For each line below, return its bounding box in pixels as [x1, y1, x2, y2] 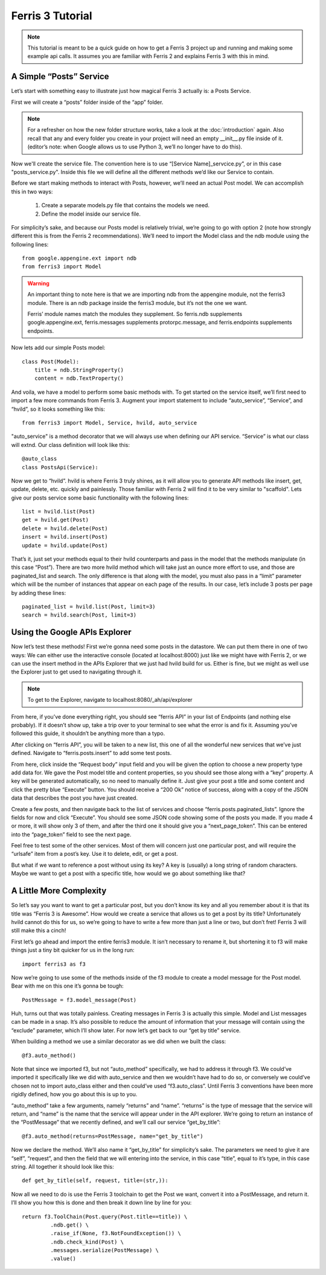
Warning [27, 280, 50, 287]
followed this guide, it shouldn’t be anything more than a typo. [11, 730, 165, 737]
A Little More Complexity [11, 885, 107, 896]
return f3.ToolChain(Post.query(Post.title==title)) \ [22, 1213, 188, 1220]
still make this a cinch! [11, 927, 66, 934]
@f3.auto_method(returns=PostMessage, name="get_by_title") [22, 1132, 203, 1140]
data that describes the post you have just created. [11, 794, 138, 801]
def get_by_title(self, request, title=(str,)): [22, 1177, 168, 1184]
